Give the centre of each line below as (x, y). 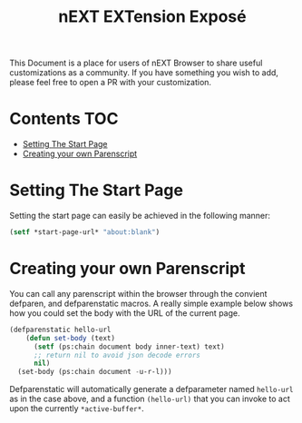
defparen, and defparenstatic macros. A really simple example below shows (151, 303)
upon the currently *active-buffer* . (77, 408)
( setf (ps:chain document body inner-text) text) (129, 347)
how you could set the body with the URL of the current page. (125, 313)
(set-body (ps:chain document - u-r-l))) (95, 372)
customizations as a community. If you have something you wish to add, (144, 73)
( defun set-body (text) (71, 338)
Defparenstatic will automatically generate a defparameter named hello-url (151, 389)
